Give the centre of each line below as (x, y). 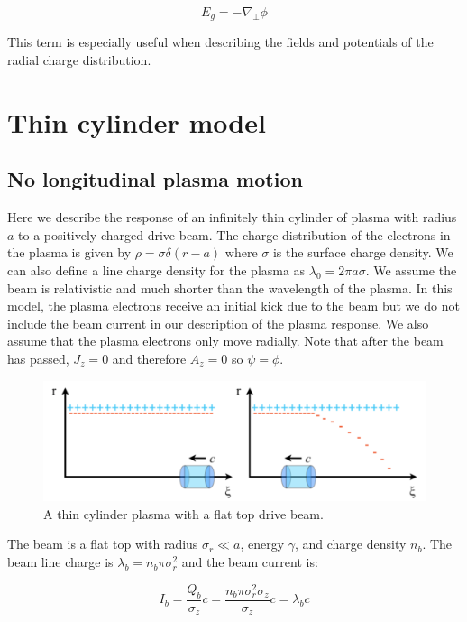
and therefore (149, 358)
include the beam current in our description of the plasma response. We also (218, 323)
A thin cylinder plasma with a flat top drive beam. (183, 513)
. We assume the (411, 270)
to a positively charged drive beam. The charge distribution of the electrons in (234, 234)
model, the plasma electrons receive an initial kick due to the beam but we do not (233, 306)
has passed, (38, 358)
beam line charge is (60, 562)
